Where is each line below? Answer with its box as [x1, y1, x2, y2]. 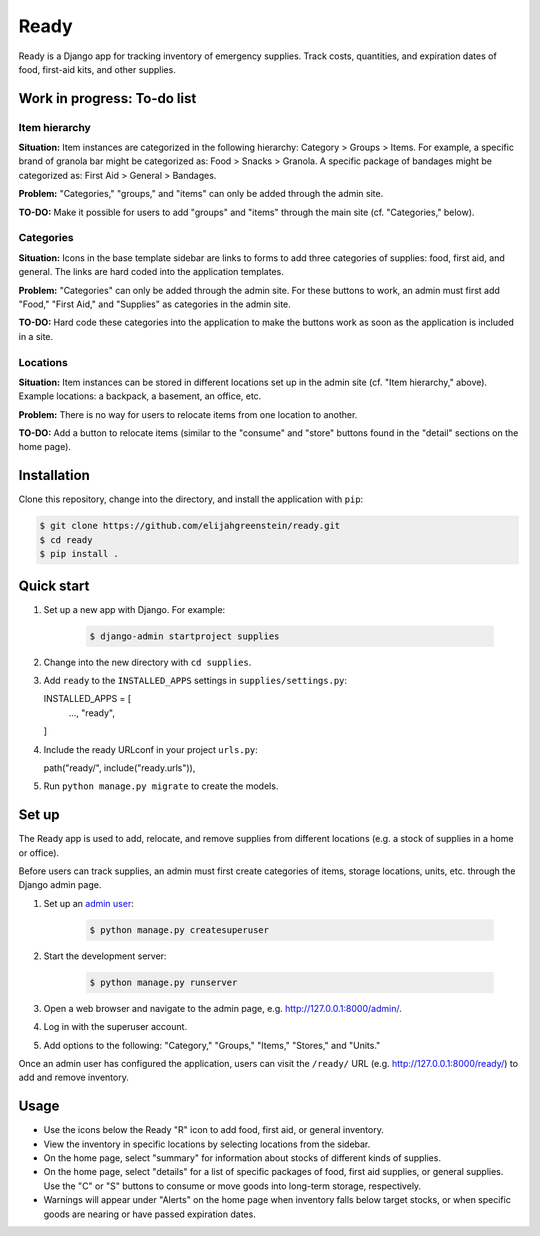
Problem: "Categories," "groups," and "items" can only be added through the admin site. [18, 188, 384, 200]
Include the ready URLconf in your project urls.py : [43, 743, 259, 755]
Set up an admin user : [43, 897, 134, 909]
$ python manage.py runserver [89, 976, 238, 988]
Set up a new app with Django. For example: [43, 603, 226, 615]
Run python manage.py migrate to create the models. [43, 780, 279, 792]
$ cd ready [39, 534, 93, 545]
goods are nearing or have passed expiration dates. [43, 1208, 257, 1220]
